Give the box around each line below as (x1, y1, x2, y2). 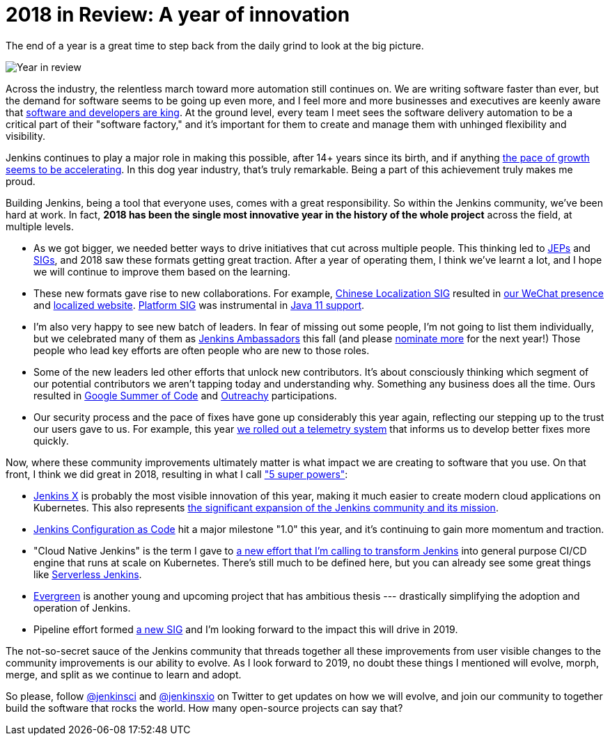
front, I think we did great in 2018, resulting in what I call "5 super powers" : (6, 468, 348, 480)
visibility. (6, 129, 45, 142)
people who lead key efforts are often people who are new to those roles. (33, 344, 370, 356)
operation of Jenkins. (33, 601, 131, 614)
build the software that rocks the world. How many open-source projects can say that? (6, 701, 403, 714)
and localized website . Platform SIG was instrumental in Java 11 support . (33, 298, 365, 311)
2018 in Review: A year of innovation (6, 3, 350, 26)
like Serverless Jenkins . (33, 568, 142, 580)
